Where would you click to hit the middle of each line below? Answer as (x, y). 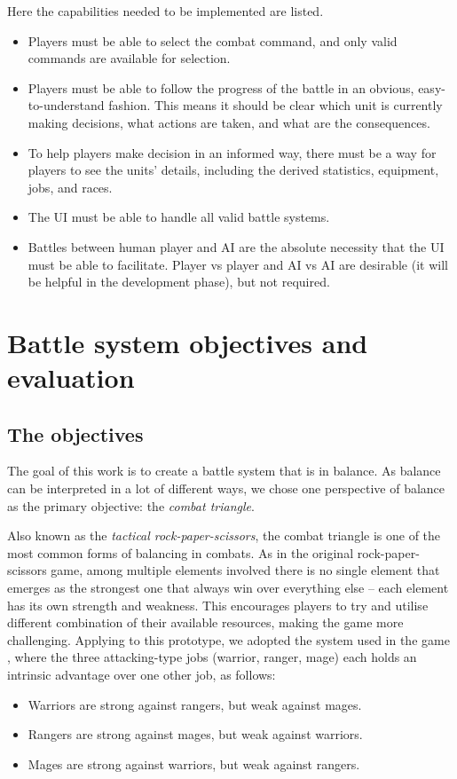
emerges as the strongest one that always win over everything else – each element (228, 588)
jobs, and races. (70, 187)
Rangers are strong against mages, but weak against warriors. (195, 734)
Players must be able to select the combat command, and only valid (213, 40)
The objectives (75, 433)
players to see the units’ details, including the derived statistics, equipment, (233, 170)
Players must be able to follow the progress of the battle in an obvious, (221, 87)
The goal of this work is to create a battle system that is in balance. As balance (224, 471)
